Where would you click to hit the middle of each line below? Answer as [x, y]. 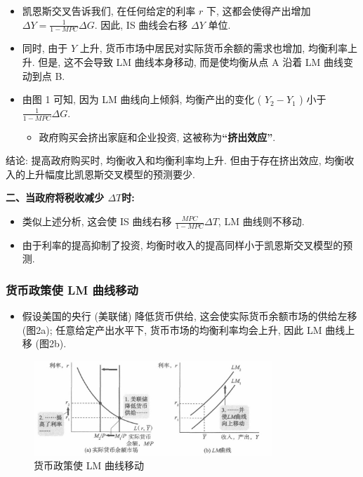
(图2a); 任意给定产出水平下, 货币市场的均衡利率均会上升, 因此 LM [172, 329]
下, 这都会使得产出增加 [259, 11]
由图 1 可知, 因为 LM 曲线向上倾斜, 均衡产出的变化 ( [142, 99]
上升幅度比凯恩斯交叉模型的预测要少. [110, 174]
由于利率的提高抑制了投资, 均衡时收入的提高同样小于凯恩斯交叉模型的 [183, 244]
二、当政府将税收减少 [55, 197]
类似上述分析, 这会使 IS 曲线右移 [97, 221]
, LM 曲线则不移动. [261, 221]
